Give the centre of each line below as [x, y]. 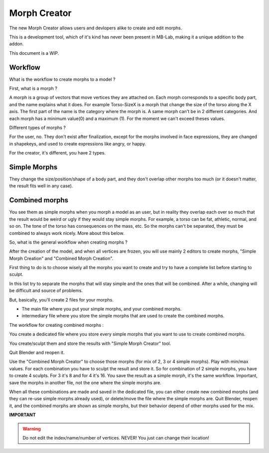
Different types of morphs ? [37, 128]
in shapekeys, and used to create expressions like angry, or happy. [78, 144]
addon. [16, 44]
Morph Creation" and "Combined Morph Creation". [61, 258]
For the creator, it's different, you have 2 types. [57, 153]
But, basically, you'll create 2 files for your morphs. [62, 300]
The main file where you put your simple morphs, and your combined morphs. [102, 309]
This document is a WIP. [34, 53]
